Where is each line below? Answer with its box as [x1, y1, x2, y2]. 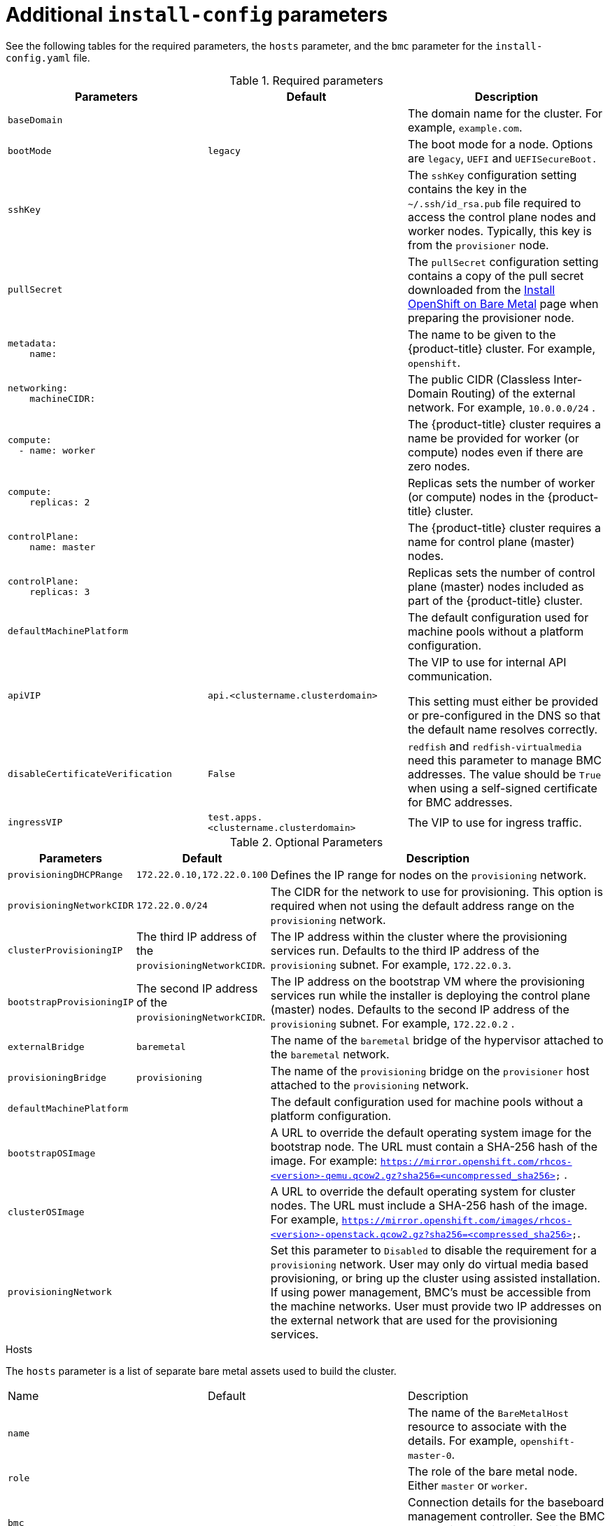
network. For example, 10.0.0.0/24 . [407, 400, 595, 414]
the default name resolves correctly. [407, 722, 598, 736]
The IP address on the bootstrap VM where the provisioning [270, 974, 585, 988]
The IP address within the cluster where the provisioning [270, 929, 567, 944]
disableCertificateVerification [8, 769, 172, 780]
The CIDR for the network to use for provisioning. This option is [270, 884, 603, 899]
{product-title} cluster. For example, [407, 341, 596, 356]
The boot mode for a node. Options [407, 136, 593, 151]
